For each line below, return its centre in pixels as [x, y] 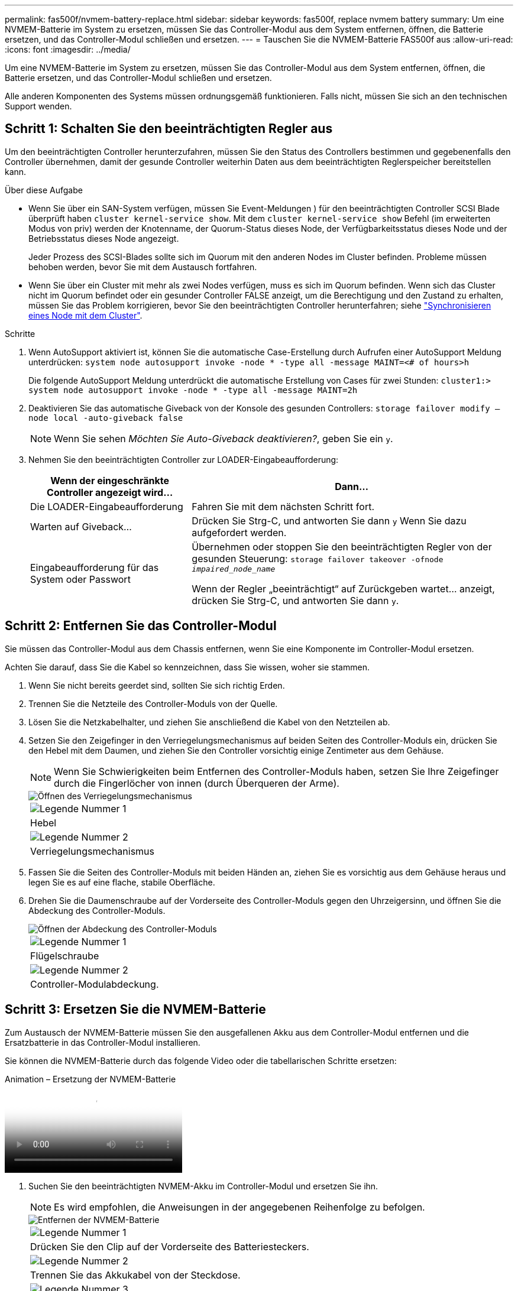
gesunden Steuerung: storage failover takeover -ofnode [318, 558]
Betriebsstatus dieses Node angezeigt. [104, 238]
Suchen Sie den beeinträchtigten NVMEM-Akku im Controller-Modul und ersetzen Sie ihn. [203, 1186]
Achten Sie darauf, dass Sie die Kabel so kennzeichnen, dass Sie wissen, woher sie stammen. [187, 667]
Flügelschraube [65, 956]
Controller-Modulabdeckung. [95, 984]
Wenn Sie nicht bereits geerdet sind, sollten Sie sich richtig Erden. [157, 685]
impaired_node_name [234, 569]
